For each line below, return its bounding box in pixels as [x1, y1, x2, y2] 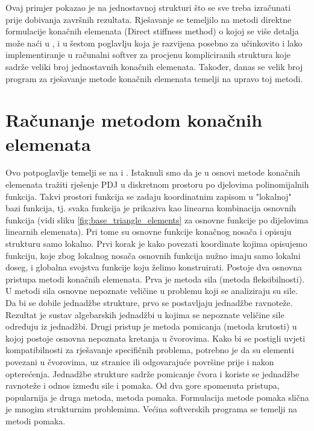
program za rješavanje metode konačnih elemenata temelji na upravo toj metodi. [5, 72, 303, 85]
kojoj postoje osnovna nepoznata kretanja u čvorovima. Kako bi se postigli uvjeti [5, 331, 306, 344]
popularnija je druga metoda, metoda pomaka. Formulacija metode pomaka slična [5, 391, 309, 403]
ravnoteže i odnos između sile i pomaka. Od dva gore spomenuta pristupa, [5, 379, 280, 392]
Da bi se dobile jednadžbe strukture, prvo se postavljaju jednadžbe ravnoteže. [5, 296, 293, 308]
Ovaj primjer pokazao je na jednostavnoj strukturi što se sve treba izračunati [5, 1, 291, 13]
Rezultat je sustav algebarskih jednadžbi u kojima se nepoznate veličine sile [5, 308, 284, 321]
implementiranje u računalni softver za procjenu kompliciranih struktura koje [5, 48, 290, 61]
